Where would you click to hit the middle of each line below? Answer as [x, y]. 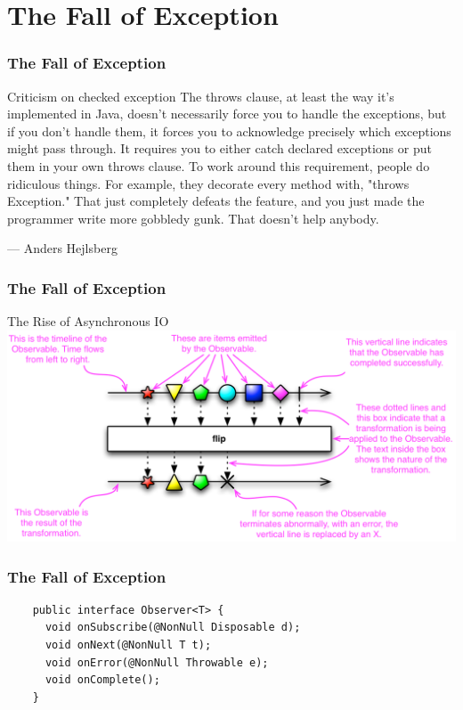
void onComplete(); [102, 680]
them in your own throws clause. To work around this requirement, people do [219, 165]
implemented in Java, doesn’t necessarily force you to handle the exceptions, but [227, 114]
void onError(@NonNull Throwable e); [157, 662]
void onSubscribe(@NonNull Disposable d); [173, 628]
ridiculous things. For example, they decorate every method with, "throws [208, 183]
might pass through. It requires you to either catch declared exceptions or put [219, 148]
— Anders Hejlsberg [62, 248]
